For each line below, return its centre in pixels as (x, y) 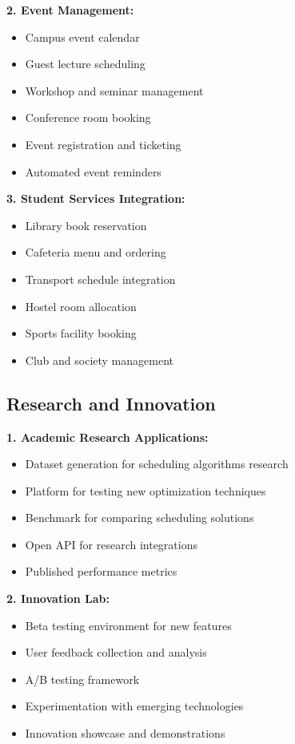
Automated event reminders (93, 171)
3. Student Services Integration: (96, 198)
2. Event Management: (70, 10)
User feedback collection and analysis (116, 652)
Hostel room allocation (81, 306)
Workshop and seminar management (114, 90)
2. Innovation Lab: (58, 598)
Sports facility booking (81, 333)
